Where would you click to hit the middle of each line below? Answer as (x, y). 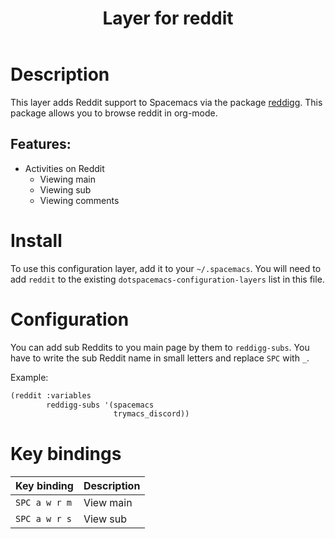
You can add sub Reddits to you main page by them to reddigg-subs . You (160, 347)
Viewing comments (79, 200)
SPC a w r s (44, 519)
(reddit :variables (51, 395)
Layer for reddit (168, 18)
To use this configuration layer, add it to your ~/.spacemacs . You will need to (166, 268)
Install (36, 240)
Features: (41, 144)
